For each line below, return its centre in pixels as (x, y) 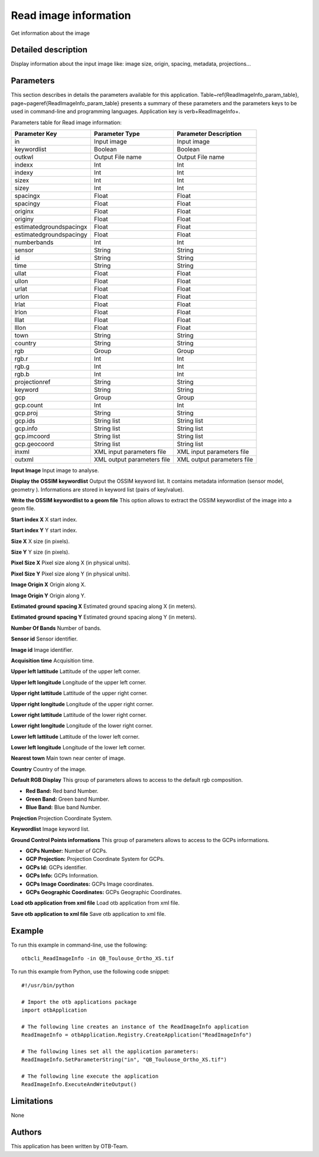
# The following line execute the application (90, 1076)
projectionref (32, 382)
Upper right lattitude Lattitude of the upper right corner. (79, 693)
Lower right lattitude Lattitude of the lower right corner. (79, 714)
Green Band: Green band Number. (67, 799)
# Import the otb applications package (79, 1002)
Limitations (32, 1101)
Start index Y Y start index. (44, 530)
